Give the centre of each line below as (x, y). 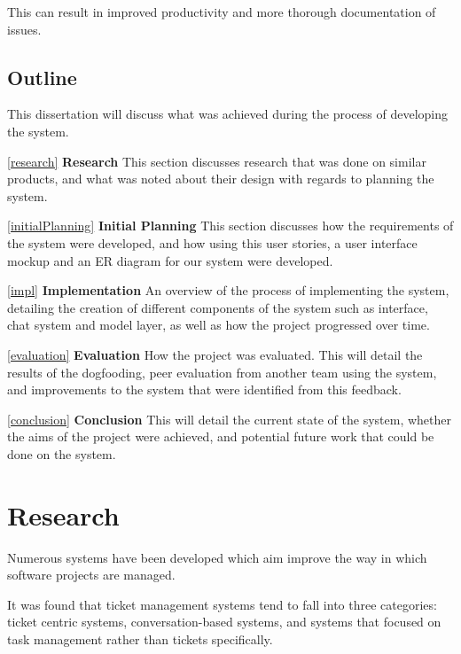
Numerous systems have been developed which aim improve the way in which (217, 557)
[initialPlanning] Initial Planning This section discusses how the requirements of (230, 226)
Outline (42, 77)
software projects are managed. (91, 575)
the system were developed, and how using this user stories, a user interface (212, 242)
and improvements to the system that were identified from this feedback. (204, 389)
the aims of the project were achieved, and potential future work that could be (221, 436)
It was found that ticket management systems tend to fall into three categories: (222, 604)
